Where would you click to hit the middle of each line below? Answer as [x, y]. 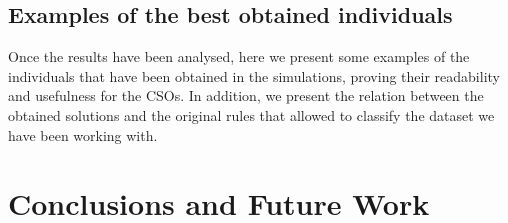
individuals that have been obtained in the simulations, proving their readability [254, 75]
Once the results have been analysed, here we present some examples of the [239, 56]
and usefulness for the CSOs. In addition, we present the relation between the [246, 95]
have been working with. [83, 134]
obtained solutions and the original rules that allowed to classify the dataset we [251, 114]
